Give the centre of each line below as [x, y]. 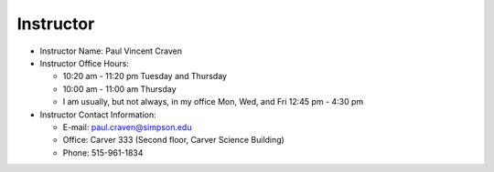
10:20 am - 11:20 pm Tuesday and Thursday [145, 76]
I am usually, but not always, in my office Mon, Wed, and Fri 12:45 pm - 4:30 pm [213, 102]
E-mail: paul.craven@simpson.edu [127, 126]
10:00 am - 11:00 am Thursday [120, 89]
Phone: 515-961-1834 [103, 152]
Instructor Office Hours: [85, 63]
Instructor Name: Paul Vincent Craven [111, 51]
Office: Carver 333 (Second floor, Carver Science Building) [174, 140]
